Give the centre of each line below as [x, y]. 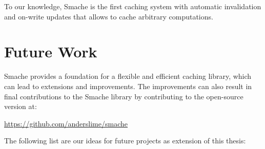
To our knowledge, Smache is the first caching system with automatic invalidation [133, 6]
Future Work [51, 51]
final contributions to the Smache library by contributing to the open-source [124, 96]
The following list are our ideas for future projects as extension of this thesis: [125, 141]
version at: [21, 106]
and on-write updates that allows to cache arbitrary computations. [109, 16]
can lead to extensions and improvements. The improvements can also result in [128, 86]
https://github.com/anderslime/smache [66, 123]
